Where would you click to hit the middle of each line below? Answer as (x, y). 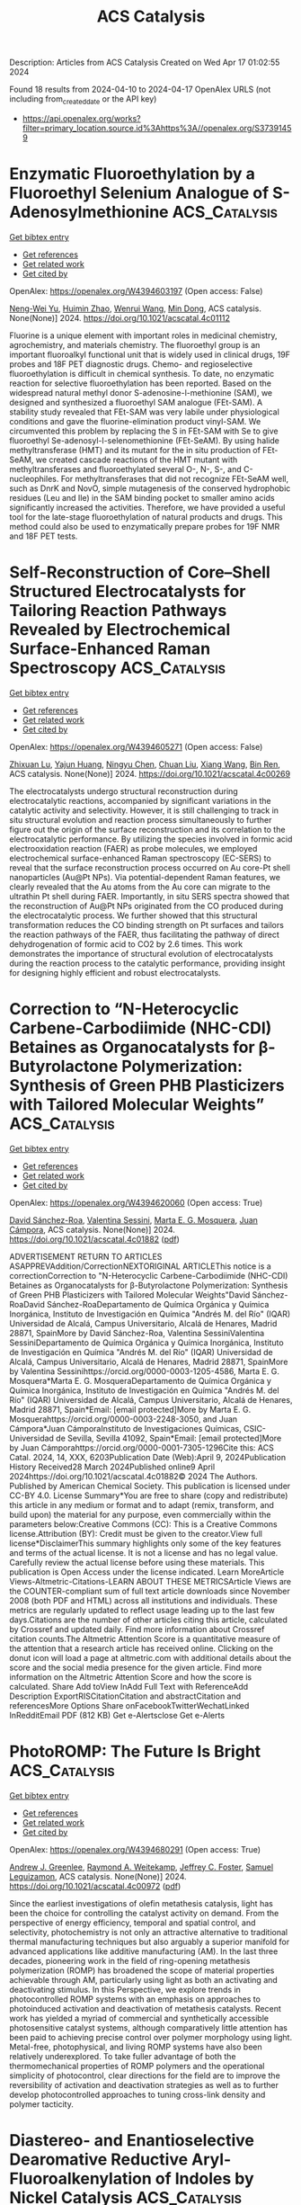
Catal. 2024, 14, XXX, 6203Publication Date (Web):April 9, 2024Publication (147, 1457)
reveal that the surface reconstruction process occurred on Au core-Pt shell (150, 867)
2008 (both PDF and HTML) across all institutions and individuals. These (144, 1600)
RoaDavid (27, 1304)
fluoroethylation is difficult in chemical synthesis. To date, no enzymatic (142, 373)
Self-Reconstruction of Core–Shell (140, 572)
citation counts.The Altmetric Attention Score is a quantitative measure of (145, 1638)
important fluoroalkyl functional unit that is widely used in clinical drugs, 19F (150, 354)
